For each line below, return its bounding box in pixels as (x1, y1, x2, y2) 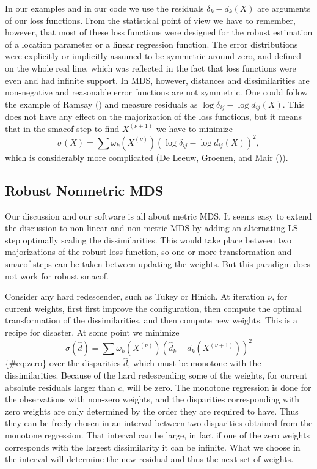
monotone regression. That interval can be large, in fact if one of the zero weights (5, 428, 310, 441)
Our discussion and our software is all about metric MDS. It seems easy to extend (5, 209, 312, 222)
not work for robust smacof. (5, 269, 109, 282)
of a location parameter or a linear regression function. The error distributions (5, 37, 298, 50)
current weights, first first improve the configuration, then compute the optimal (5, 301, 302, 314)
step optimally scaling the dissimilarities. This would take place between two (5, 233, 292, 246)
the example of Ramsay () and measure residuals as (5, 97, 198, 110)
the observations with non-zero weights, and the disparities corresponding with (5, 393, 300, 405)
